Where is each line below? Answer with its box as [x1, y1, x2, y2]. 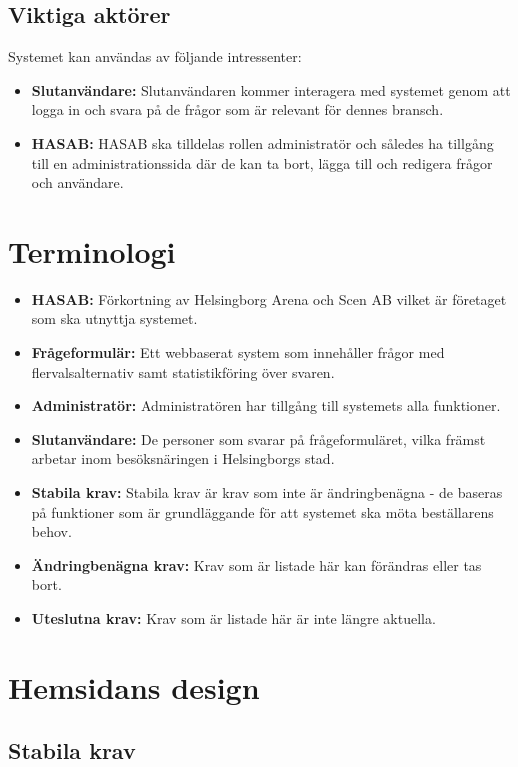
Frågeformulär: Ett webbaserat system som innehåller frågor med [31, 342, 445, 363]
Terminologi [8, 230, 176, 271]
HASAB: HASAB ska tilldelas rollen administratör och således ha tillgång [31, 132, 494, 153]
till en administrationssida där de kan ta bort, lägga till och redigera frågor [31, 152, 493, 173]
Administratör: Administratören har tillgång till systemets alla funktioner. [31, 395, 501, 416]
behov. [31, 521, 72, 542]
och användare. [31, 172, 124, 193]
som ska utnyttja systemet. [31, 308, 198, 329]
